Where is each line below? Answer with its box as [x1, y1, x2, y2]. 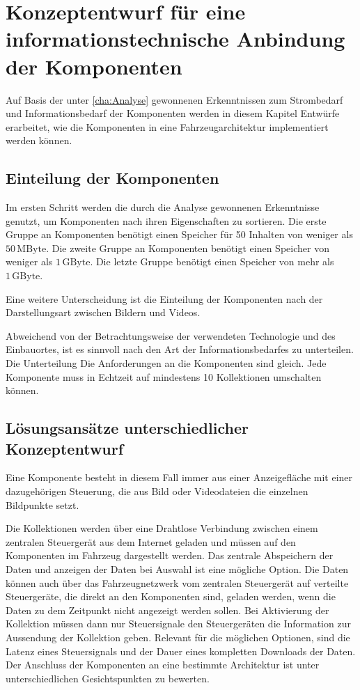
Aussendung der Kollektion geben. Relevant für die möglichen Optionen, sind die [6, 629, 350, 644]
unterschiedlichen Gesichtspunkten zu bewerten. [6, 671, 210, 685]
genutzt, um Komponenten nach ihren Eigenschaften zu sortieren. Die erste [6, 213, 327, 228]
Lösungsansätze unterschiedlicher [6, 417, 249, 439]
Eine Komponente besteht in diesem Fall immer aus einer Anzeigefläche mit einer [6, 470, 353, 485]
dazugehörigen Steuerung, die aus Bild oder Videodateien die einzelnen [6, 483, 308, 498]
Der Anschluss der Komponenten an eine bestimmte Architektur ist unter [6, 657, 320, 672]
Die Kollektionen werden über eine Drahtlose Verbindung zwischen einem [6, 521, 318, 535]
